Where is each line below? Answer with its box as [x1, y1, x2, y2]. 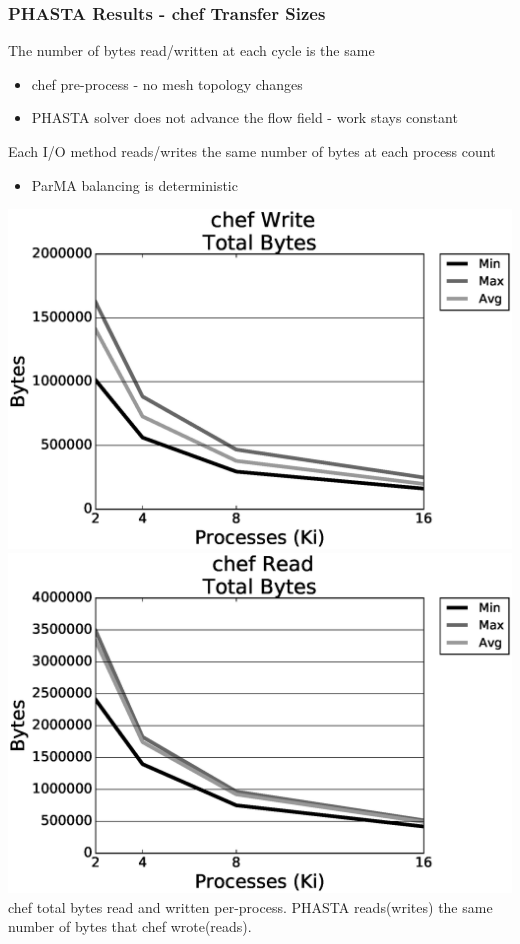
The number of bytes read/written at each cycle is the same [8, 40, 375, 61]
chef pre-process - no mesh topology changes [31, 73, 303, 94]
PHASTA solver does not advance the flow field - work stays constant [31, 107, 458, 128]
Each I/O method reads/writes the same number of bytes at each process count [8, 141, 496, 161]
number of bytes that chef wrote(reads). [8, 916, 252, 937]
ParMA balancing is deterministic [31, 174, 238, 195]
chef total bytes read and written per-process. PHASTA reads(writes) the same [8, 896, 493, 917]
